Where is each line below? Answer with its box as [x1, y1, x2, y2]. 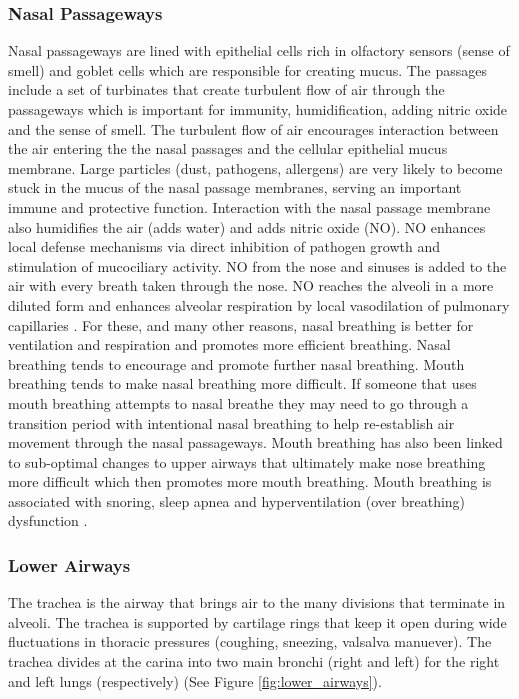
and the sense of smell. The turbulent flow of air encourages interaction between [8, 118, 499, 139]
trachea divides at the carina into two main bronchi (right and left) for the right [8, 651, 500, 672]
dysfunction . [8, 510, 88, 531]
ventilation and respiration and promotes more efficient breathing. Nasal [8, 334, 451, 355]
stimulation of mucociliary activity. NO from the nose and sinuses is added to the [8, 255, 507, 276]
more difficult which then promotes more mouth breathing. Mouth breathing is [8, 471, 492, 492]
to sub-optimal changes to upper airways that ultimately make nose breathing [8, 451, 486, 472]
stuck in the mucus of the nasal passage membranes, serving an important [8, 177, 462, 198]
